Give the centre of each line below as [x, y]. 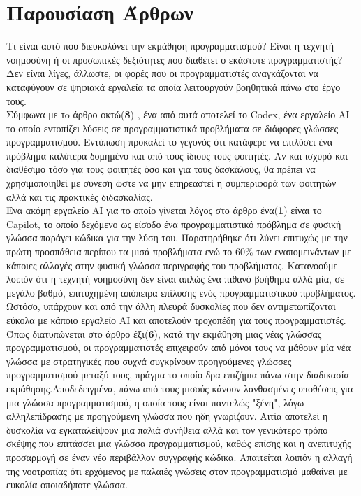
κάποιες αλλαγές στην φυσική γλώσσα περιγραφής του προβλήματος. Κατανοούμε [172, 265]
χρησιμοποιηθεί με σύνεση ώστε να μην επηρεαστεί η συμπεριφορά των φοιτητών [171, 183]
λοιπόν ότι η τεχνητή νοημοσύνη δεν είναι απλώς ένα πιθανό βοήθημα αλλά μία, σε [175, 279]
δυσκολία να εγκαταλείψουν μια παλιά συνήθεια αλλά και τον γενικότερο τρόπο [167, 429]
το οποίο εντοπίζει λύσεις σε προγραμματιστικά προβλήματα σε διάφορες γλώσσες [172, 128]
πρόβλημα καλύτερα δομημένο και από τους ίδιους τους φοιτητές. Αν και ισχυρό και [177, 155]
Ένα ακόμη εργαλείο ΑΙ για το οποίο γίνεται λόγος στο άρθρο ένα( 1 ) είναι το [164, 210]
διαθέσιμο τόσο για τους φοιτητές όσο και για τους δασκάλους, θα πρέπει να [161, 169]
